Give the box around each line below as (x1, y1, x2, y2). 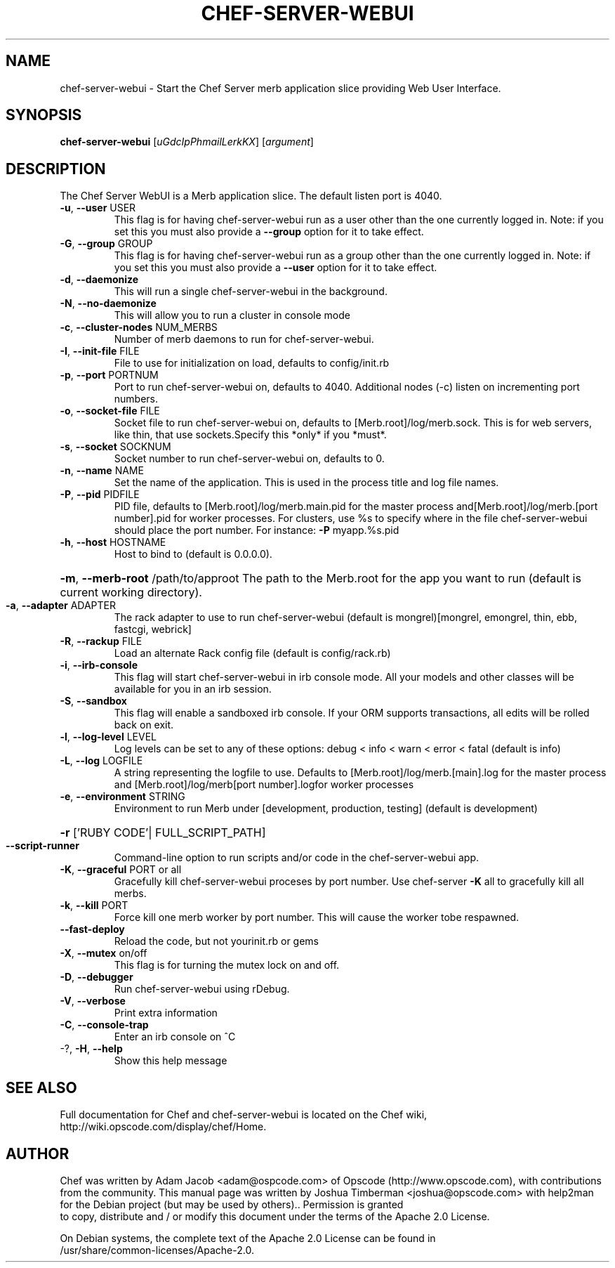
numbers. (114, 393, 159, 405)
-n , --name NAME (60, 464, 144, 477)
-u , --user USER (60, 202, 136, 214)
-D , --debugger (60, 971, 133, 983)
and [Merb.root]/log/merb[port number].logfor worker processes (114, 778, 414, 791)
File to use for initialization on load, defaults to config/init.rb (114, 357, 390, 370)
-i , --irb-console (60, 659, 138, 672)
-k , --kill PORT (60, 899, 128, 912)
